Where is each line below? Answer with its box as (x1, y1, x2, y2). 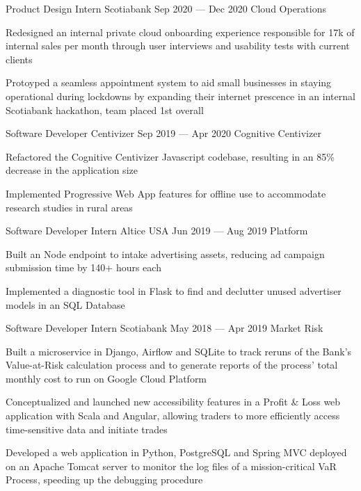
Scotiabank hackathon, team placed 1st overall (6, 102, 204, 117)
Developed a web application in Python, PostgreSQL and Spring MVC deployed (6, 445, 347, 460)
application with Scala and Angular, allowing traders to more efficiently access (6, 408, 340, 423)
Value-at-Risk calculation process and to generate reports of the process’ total (6, 357, 338, 372)
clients (6, 51, 33, 66)
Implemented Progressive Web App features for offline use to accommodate (6, 186, 326, 200)
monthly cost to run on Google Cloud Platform (6, 371, 207, 385)
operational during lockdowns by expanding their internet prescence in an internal (6, 88, 355, 103)
